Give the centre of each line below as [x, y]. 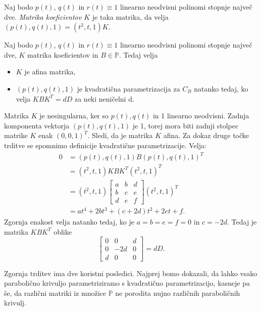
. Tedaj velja [138, 54]
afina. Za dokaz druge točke [206, 135]
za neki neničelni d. [104, 98]
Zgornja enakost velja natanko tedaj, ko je [69, 222]
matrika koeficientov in [63, 54]
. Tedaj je [242, 222]
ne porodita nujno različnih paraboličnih [178, 293]
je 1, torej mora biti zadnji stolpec [186, 125]
